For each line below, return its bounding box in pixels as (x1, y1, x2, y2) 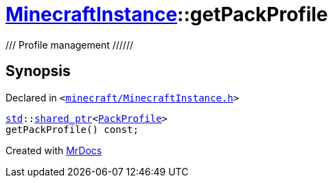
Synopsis (5, 62, 71, 80)
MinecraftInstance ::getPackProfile (5, 3, 328, 26)
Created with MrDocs (5, 144, 102, 156)
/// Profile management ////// (5, 38, 133, 51)
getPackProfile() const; (5, 123, 139, 135)
